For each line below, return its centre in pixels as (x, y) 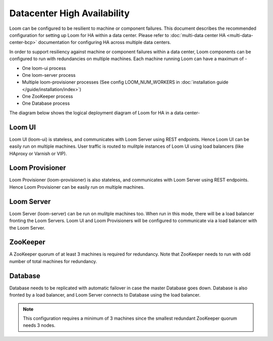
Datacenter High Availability (70, 13)
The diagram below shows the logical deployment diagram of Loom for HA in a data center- (105, 113)
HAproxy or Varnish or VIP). (38, 153)
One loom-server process (49, 75)
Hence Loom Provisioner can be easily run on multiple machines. (77, 187)
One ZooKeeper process (48, 97)
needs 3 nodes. (39, 325)
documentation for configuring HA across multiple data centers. (105, 42)
